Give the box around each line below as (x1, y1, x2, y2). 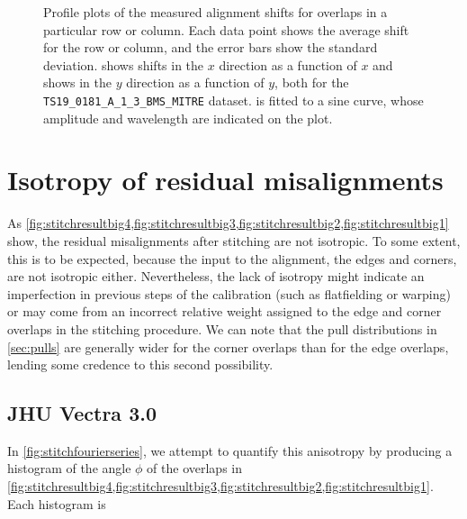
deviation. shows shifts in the (43, 55, 204, 74)
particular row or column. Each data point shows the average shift (43, 20, 409, 39)
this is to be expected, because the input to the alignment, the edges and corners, (7, 249, 457, 268)
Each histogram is (7, 494, 106, 513)
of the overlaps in (147, 459, 242, 478)
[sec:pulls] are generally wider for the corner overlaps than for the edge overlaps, (7, 337, 449, 356)
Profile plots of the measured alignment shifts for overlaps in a (43, 3, 388, 21)
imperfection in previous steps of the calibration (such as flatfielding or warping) (7, 284, 451, 303)
